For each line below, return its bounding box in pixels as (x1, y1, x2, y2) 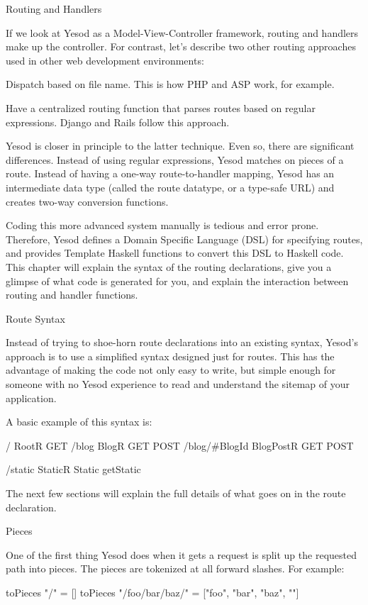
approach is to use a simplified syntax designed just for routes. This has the (6, 348, 335, 363)
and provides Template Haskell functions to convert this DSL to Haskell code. (6, 245, 344, 260)
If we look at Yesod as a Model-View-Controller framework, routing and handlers (6, 25, 359, 40)
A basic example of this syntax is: (6, 414, 152, 429)
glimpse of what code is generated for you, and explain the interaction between (6, 273, 349, 288)
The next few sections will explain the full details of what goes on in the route (6, 486, 346, 501)
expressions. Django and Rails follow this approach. (6, 114, 230, 129)
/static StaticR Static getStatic (6, 462, 141, 477)
